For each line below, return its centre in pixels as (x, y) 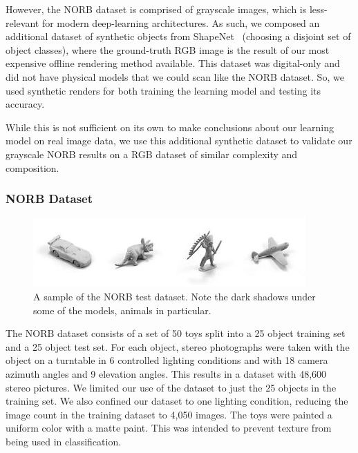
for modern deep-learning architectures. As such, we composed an (181, 22)
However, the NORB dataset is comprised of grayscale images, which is (156, 9)
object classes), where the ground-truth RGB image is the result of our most (168, 49)
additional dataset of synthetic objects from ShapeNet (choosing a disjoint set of (178, 36)
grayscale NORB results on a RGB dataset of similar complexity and (152, 154)
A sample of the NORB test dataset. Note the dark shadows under (175, 296)
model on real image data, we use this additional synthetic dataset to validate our (179, 141)
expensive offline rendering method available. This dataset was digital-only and (173, 63)
